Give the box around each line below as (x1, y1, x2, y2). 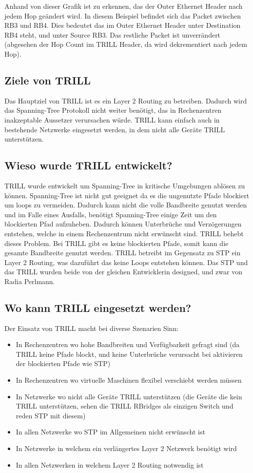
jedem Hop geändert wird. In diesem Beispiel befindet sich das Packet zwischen (4, 10, 241, 21)
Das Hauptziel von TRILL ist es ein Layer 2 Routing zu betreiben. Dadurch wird (4, 95, 247, 105)
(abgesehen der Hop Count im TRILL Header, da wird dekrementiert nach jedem (4, 39, 247, 49)
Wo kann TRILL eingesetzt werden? (4, 300, 192, 315)
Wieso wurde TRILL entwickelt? (4, 158, 173, 173)
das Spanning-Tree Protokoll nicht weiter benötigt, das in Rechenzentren (4, 105, 222, 115)
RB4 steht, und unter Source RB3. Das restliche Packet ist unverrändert (4, 29, 221, 40)
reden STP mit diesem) (16, 410, 86, 420)
